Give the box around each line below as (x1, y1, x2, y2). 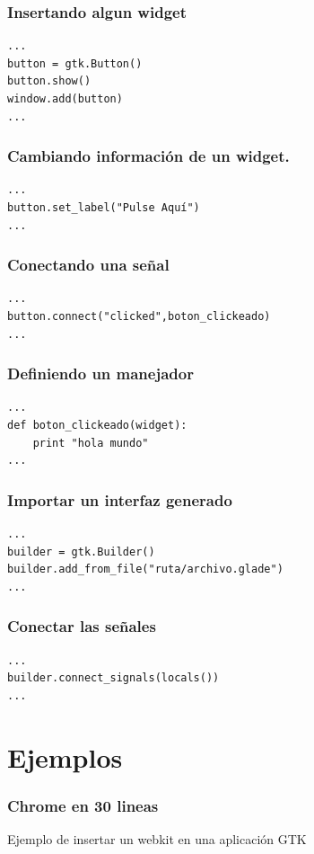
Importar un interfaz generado (7, 488, 232, 511)
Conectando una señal (7, 254, 170, 276)
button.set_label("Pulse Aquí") (7, 201, 200, 214)
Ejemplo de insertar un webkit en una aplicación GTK (7, 829, 307, 848)
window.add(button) (7, 93, 123, 105)
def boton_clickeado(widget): (7, 419, 188, 431)
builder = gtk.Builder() (7, 545, 155, 558)
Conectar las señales (7, 615, 156, 637)
